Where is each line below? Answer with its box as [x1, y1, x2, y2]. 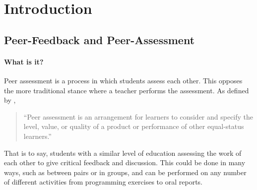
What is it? [4, 56, 44, 66]
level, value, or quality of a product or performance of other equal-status [23, 121, 244, 131]
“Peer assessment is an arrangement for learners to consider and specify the [23, 111, 254, 122]
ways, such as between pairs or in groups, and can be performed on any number [4, 167, 247, 177]
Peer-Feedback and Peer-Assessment [4, 32, 195, 47]
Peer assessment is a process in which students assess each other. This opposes [4, 75, 243, 85]
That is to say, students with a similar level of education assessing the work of [4, 147, 242, 158]
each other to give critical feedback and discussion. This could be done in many [4, 157, 246, 168]
